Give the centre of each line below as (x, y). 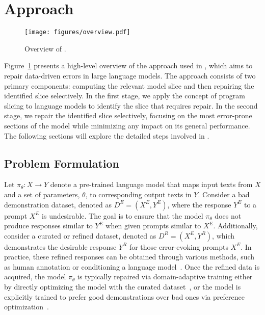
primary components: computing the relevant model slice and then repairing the (129, 85)
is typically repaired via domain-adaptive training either (165, 277)
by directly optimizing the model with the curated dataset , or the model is (123, 287)
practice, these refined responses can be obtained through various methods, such (129, 257)
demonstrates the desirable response (60, 246)
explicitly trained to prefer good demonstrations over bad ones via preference (124, 296)
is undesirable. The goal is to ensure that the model (123, 215)
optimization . (26, 307)
